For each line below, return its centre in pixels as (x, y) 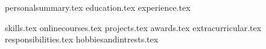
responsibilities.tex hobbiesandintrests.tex (82, 39)
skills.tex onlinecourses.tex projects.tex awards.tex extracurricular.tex (133, 27)
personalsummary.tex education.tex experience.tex (98, 7)
